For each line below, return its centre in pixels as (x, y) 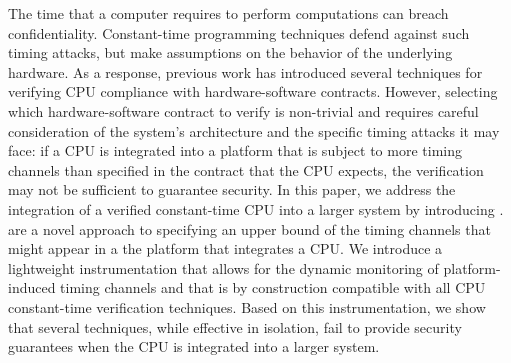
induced (32, 287)
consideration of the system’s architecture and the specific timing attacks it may (254, 130)
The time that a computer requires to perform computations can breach (228, 13)
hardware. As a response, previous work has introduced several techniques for (245, 71)
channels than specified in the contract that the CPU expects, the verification (246, 169)
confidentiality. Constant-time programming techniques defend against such (239, 32)
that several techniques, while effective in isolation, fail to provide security (235, 326)
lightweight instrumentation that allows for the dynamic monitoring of (223, 267)
